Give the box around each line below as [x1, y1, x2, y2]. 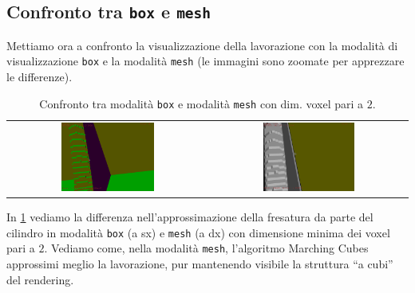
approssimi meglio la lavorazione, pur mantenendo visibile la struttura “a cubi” [6, 256, 393, 272]
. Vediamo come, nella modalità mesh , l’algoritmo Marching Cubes [44, 240, 369, 256]
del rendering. [6, 271, 74, 287]
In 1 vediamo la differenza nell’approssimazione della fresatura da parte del [6, 209, 373, 225]
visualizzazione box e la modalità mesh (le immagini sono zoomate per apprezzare [6, 53, 405, 69]
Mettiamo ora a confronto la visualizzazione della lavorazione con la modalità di [6, 37, 398, 53]
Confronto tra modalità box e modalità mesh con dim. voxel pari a [39, 95, 364, 111]
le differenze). [6, 68, 73, 85]
